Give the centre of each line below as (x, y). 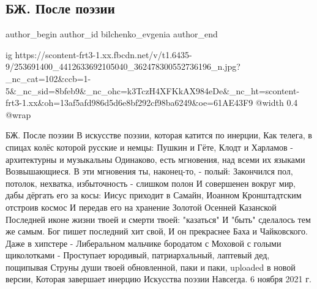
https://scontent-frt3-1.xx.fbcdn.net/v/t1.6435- (103, 54)
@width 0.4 (277, 103)
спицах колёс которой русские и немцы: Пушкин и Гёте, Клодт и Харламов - (149, 147)
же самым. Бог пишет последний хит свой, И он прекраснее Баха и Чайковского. (157, 231)
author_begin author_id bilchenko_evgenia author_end (112, 34)
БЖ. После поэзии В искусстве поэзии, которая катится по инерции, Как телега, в (159, 135)
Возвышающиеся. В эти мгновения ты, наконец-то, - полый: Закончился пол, (149, 171)
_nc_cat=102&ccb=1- (48, 78)
